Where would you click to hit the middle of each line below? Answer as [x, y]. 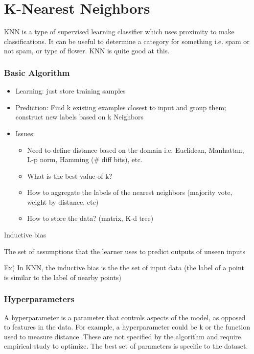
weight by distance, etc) [63, 201]
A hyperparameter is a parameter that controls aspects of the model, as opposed [125, 317]
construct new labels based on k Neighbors [80, 117]
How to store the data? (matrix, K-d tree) [90, 218]
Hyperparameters [39, 299]
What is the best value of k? [70, 176]
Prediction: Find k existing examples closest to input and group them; [121, 107]
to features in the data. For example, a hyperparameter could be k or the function [127, 327]
